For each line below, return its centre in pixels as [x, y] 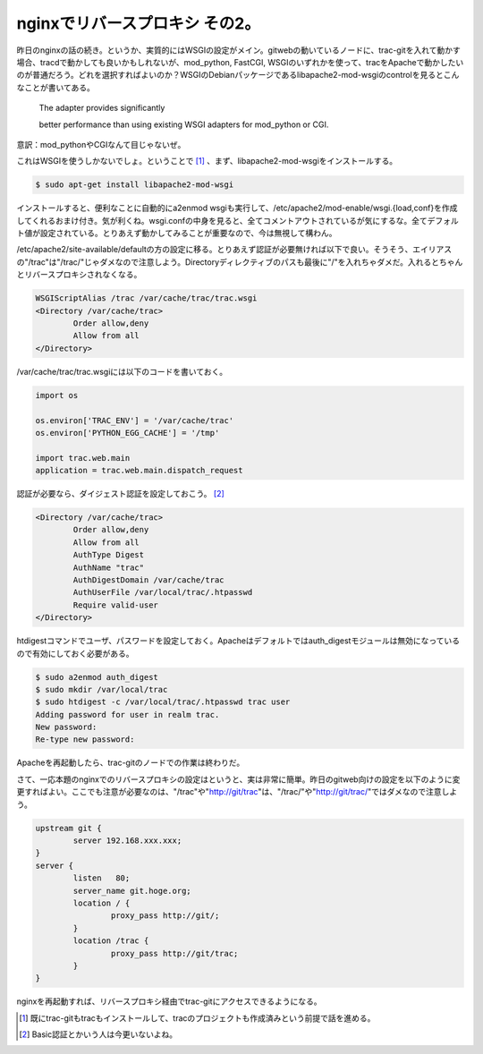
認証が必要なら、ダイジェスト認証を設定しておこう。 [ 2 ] [121, 494]
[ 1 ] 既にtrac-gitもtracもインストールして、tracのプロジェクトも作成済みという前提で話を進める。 [197, 1018]
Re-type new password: [85, 739]
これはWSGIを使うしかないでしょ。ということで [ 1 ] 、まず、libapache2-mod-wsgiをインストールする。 [207, 161]
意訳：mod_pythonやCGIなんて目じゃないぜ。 [101, 144]
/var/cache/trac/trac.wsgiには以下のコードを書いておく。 [122, 371]
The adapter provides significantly [102, 108]
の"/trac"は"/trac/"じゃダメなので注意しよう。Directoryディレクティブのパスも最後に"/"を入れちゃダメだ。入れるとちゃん [240, 262]
